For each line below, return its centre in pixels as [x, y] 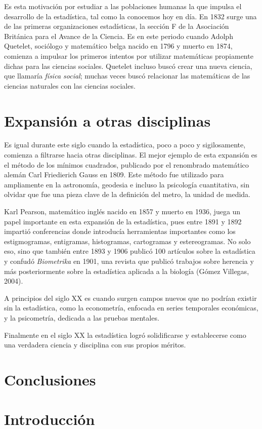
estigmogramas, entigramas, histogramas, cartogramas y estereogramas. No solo [127, 241]
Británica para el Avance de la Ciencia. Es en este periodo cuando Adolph [119, 36]
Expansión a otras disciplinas [107, 120]
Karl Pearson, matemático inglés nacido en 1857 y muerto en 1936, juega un [122, 211]
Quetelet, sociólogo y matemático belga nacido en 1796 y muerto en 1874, [118, 46]
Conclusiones [50, 379]
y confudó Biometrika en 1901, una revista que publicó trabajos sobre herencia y [129, 261]
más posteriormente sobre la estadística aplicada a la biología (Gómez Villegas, [127, 271]
